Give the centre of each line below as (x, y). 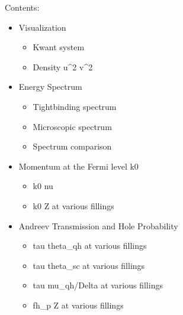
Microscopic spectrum (72, 126)
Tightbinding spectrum (75, 106)
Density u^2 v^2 (63, 66)
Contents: (22, 7)
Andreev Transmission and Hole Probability (98, 225)
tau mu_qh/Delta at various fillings (98, 285)
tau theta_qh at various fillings (90, 246)
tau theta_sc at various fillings (89, 265)
